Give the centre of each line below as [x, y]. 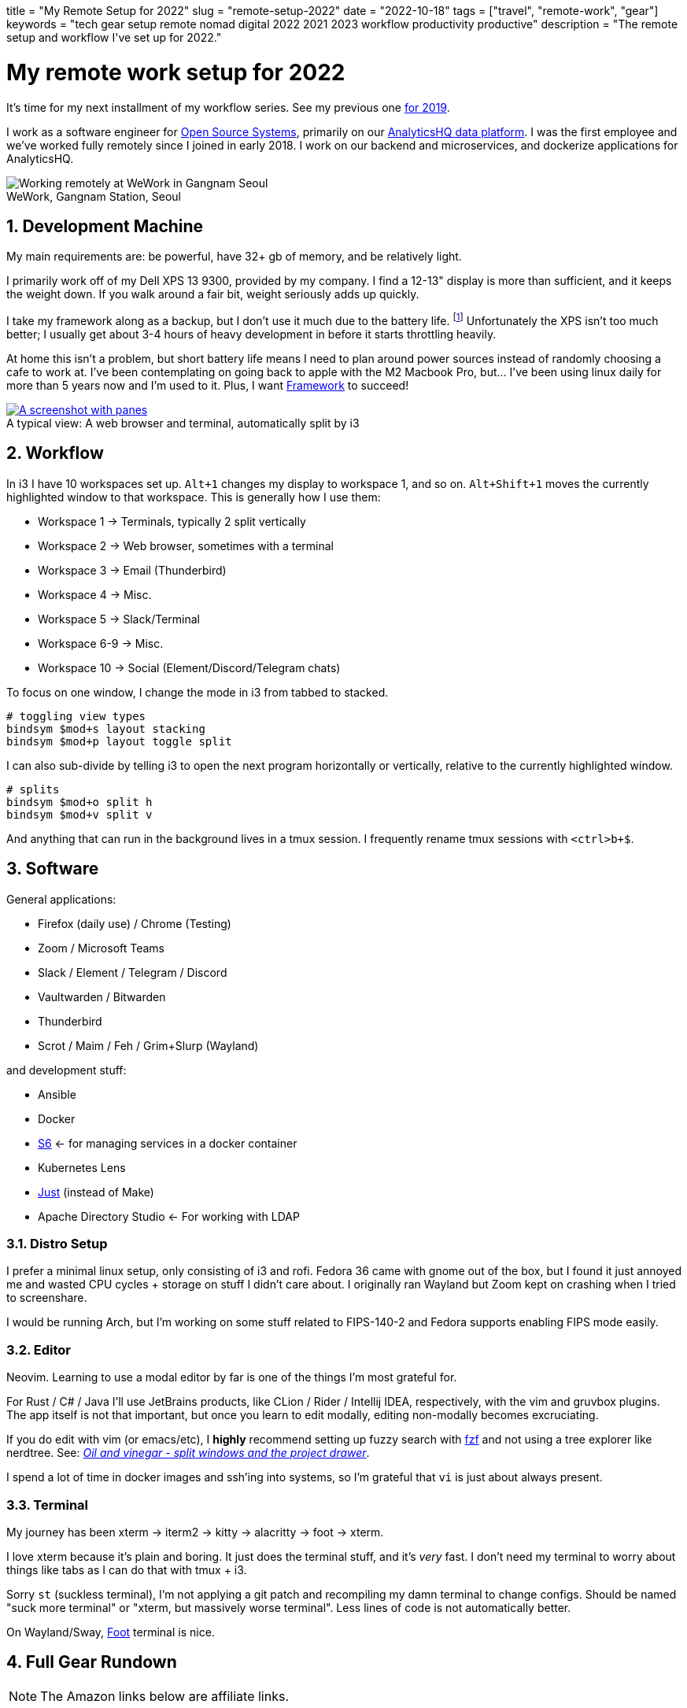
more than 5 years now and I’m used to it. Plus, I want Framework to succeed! [208, 385]
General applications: [61, 899]
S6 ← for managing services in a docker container [168, 1143]
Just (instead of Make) [96, 1192]
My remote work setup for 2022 [176, 72]
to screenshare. [47, 1298]
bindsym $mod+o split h [79, 802]
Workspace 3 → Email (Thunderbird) [132, 570]
